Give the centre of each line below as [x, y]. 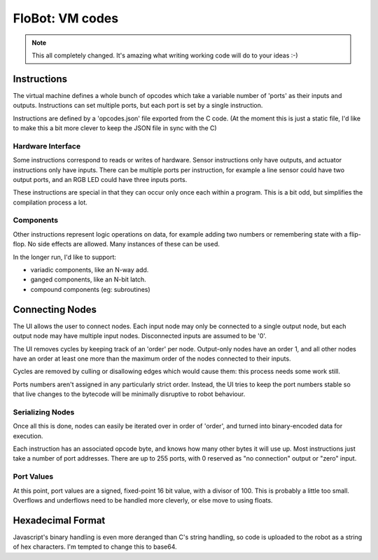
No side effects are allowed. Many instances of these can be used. [124, 244]
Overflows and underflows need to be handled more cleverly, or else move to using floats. [143, 500]
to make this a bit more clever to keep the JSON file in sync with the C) [115, 128]
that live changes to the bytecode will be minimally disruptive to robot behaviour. [129, 394]
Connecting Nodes [55, 309]
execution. [28, 436]
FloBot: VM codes [66, 18]
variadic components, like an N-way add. [90, 270]
